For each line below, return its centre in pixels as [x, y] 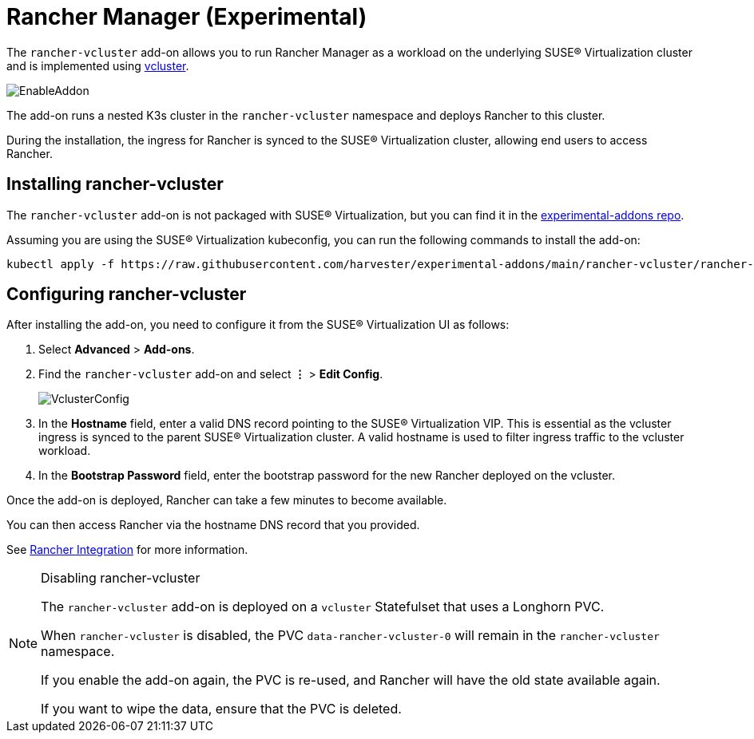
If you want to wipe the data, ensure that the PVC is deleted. [221, 709]
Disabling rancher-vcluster [121, 578]
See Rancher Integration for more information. [127, 550]
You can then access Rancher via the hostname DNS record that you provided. [213, 525]
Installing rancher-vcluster [115, 184]
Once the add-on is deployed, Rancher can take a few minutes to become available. [227, 500]
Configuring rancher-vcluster [127, 294]
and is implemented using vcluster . [98, 65]
